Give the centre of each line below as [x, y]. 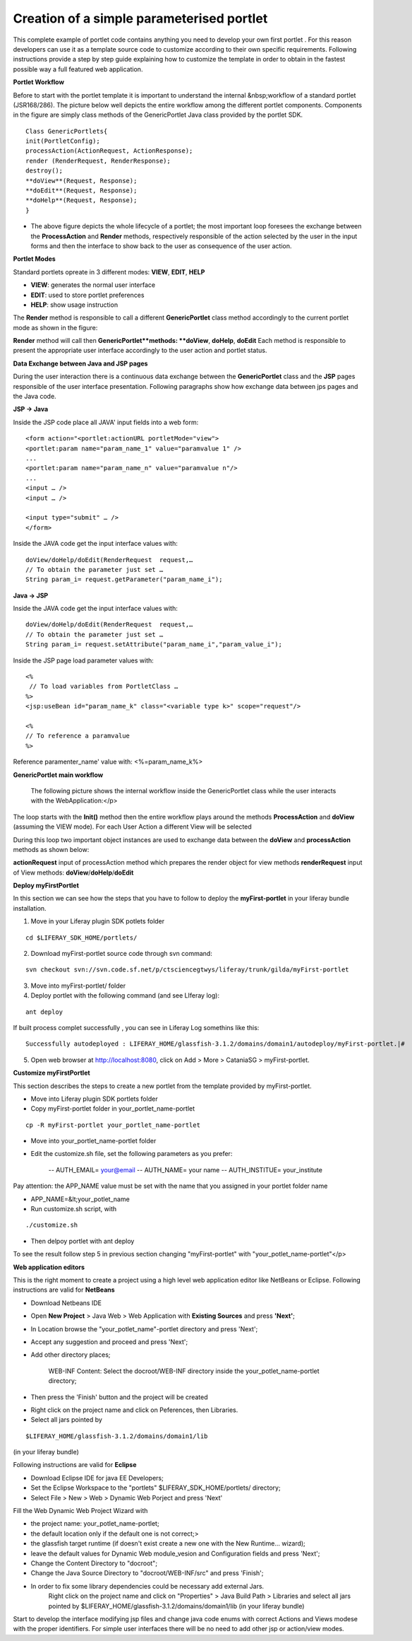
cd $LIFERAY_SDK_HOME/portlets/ [81, 938]
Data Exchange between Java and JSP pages [80, 363]
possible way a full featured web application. [78, 69]
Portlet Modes [34, 259]
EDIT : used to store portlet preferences [87, 295]
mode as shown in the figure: [55, 327]
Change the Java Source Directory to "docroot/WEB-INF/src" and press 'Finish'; [147, 1573]
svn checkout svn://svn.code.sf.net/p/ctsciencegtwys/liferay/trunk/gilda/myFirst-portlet [187, 970]
